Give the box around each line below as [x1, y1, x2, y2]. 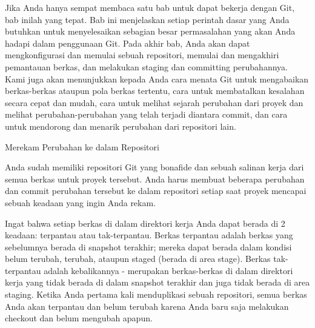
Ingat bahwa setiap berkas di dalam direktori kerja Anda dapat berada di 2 [5, 216, 285, 229]
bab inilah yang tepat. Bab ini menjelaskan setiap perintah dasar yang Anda [5, 13, 290, 25]
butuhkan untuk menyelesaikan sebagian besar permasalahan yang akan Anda [5, 25, 296, 38]
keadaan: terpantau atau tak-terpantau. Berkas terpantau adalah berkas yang [5, 229, 293, 241]
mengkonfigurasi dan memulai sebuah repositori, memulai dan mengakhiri [5, 49, 279, 61]
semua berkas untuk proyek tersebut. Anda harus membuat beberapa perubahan [5, 172, 305, 185]
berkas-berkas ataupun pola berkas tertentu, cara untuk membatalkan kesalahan [5, 84, 305, 97]
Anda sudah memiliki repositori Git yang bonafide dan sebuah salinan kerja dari [5, 161, 304, 173]
